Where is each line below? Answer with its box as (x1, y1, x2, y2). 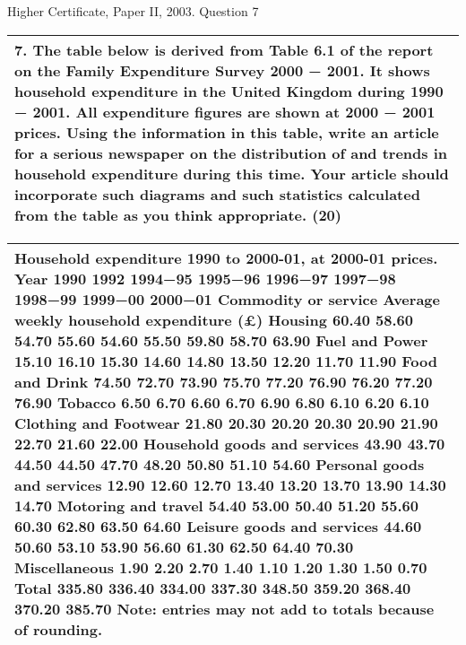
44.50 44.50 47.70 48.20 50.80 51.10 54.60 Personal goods (14, 453, 425, 475)
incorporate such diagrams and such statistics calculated (14, 183, 420, 205)
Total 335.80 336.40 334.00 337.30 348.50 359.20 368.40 (14, 577, 411, 598)
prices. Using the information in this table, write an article (14, 121, 439, 143)
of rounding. (14, 618, 103, 640)
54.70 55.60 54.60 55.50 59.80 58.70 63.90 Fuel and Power (14, 329, 428, 351)
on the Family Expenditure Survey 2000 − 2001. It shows (14, 59, 430, 81)
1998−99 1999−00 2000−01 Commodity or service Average (14, 288, 440, 309)
